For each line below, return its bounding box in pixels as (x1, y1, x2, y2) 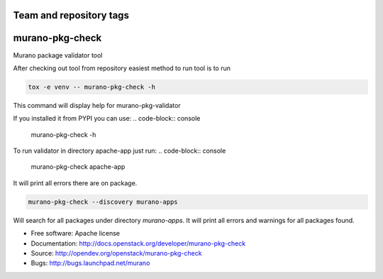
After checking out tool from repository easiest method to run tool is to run (13, 64, 231, 72)
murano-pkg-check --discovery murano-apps (28, 197, 178, 206)
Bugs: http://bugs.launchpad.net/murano (30, 259, 150, 268)
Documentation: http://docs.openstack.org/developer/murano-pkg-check (30, 239, 246, 248)
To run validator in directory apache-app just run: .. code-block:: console (13, 146, 226, 155)
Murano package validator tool (13, 50, 103, 60)
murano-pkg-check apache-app (30, 163, 126, 171)
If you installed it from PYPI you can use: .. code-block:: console (13, 114, 201, 123)
